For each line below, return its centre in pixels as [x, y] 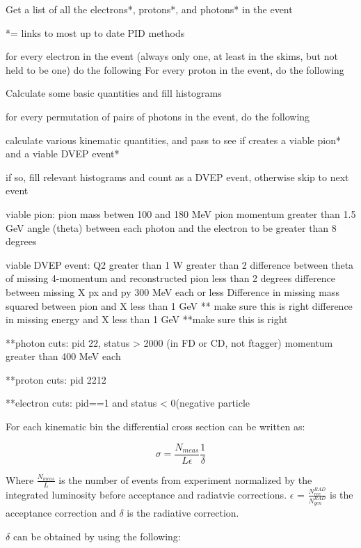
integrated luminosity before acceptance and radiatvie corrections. [146, 494]
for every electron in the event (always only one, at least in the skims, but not [172, 56]
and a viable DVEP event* [63, 154]
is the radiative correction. [183, 513]
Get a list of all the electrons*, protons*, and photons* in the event [149, 9]
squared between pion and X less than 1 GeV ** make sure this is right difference [179, 305]
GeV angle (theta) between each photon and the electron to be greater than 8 [171, 227]
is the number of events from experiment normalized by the [185, 479]
